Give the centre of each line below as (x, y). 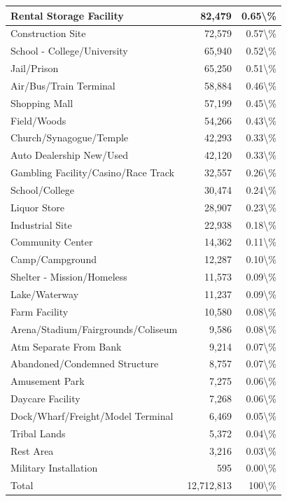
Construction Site (48, 33)
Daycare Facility (45, 398)
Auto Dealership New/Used (69, 155)
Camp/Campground (54, 259)
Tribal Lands (38, 433)
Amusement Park (48, 381)
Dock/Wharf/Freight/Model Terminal (92, 415)
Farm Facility (40, 311)
